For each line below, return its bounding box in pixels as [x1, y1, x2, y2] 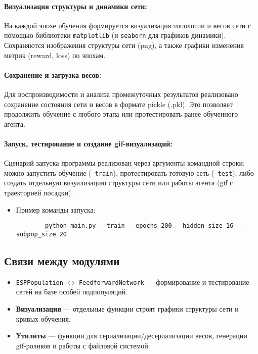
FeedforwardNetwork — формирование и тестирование [78, 276, 249, 287]
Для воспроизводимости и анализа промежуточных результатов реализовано [4, 89, 238, 99]
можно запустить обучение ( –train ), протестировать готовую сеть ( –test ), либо [4, 167, 254, 178]
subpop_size [16, 230, 56, 238]
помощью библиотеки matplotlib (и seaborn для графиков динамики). [4, 30, 226, 40]
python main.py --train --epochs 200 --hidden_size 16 [45, 222, 234, 230]
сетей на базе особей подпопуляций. [16, 286, 128, 297]
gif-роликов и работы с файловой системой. [16, 340, 150, 350]
